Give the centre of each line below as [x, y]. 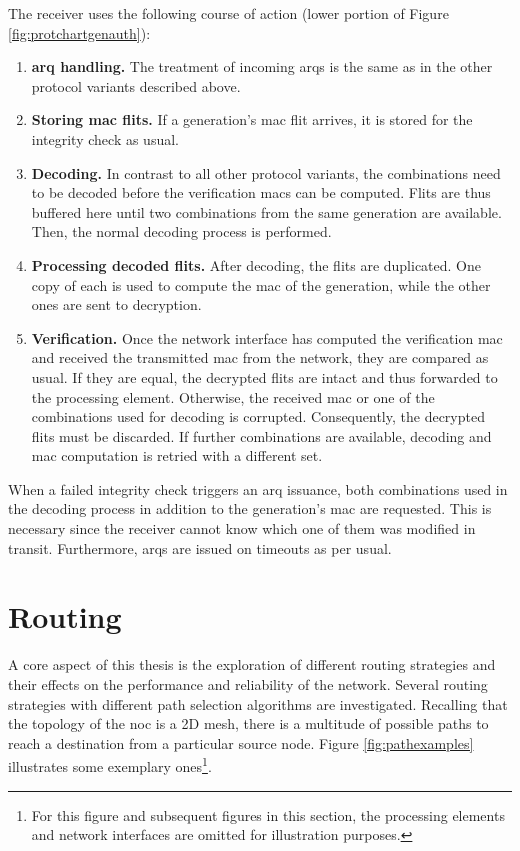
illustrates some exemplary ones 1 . [110, 764]
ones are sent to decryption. [116, 304]
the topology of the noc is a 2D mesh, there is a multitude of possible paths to [248, 723]
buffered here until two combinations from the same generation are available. [266, 211]
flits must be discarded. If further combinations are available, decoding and [261, 435]
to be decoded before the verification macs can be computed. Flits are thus [261, 192]
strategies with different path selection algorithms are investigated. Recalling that [258, 703]
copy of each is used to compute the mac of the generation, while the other [261, 284]
